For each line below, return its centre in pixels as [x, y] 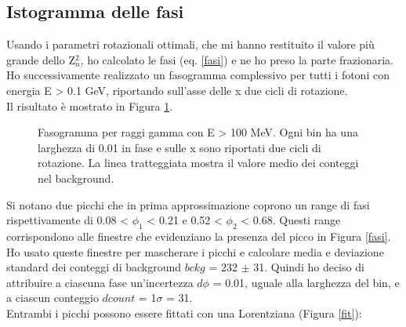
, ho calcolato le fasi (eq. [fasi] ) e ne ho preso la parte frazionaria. [237, 59]
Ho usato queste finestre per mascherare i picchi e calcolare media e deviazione [195, 251]
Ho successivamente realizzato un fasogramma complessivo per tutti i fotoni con [198, 75]
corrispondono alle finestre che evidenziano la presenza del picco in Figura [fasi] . [199, 236]
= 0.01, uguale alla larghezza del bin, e [306, 282]
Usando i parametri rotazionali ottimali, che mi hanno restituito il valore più [190, 44]
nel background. [76, 178]
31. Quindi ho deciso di [309, 267]
